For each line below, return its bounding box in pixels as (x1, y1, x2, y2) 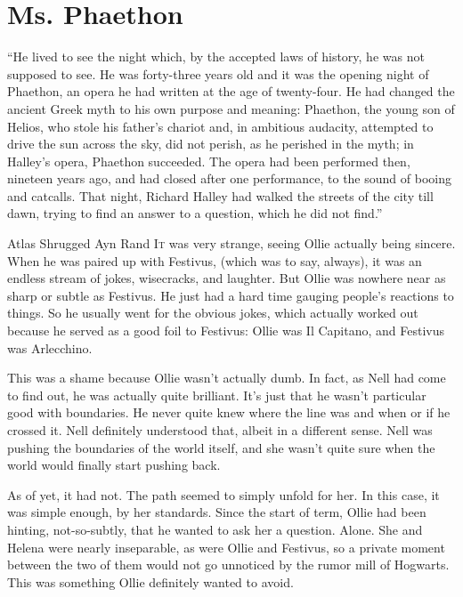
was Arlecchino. (7, 338, 93, 357)
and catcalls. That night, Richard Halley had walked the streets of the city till (7, 186, 434, 205)
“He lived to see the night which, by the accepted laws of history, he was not (7, 47, 425, 66)
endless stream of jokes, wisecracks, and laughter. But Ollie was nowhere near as (7, 269, 446, 287)
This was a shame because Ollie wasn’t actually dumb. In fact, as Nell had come (7, 368, 446, 387)
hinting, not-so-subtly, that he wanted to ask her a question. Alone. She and (7, 520, 423, 538)
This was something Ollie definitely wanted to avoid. (7, 572, 294, 591)
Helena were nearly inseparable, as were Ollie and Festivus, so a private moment (7, 537, 445, 556)
